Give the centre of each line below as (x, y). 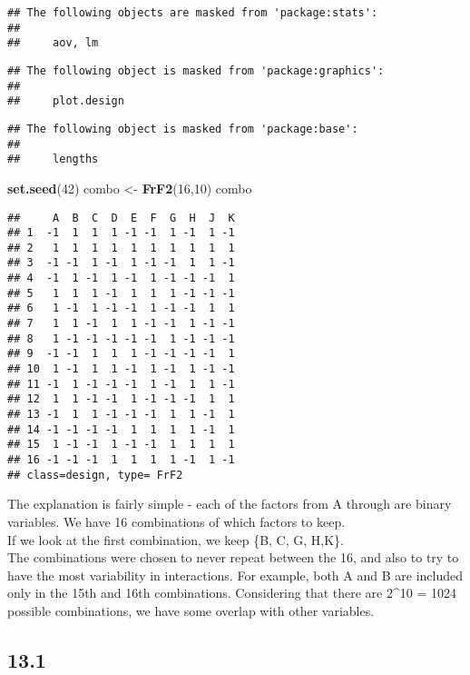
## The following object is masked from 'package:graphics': (196, 70)
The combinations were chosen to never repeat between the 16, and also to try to (233, 557)
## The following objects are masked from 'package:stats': (193, 13)
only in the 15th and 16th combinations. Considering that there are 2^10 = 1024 (232, 593)
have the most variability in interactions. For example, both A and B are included (235, 575)
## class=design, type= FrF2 (95, 475)
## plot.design (66, 101)
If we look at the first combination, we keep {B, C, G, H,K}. (176, 539)
